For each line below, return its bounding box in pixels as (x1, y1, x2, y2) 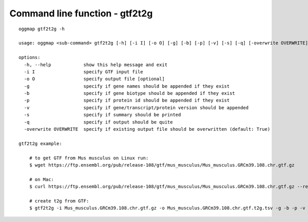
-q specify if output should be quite (24, 119, 173, 125)
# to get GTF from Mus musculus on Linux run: (29, 155, 149, 161)
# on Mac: (29, 176, 54, 182)
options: (18, 54, 41, 60)
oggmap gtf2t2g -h (18, 26, 65, 32)
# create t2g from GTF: (29, 198, 89, 204)
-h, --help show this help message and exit (24, 62, 168, 68)
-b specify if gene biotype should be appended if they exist (24, 90, 236, 96)
